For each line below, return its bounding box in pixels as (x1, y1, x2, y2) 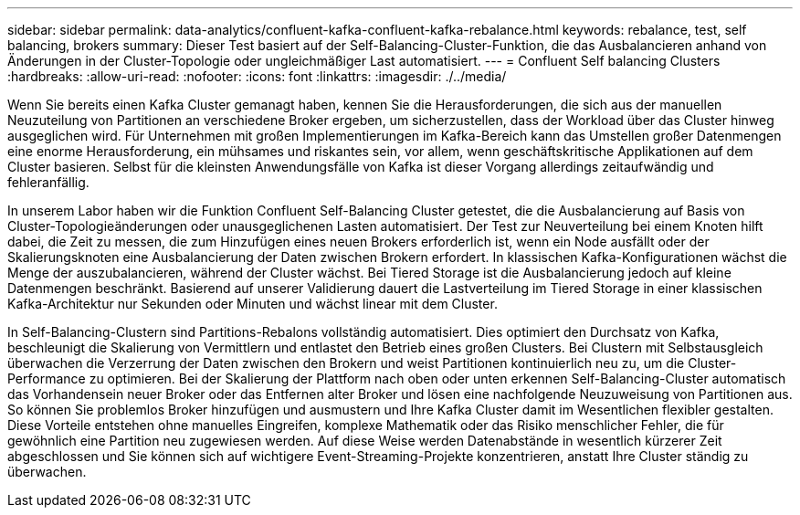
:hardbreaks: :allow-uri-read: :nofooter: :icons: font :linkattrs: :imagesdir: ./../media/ (7, 68, 507, 84)
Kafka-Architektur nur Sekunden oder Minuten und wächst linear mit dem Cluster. (7, 296, 498, 311)
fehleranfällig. (7, 174, 89, 190)
